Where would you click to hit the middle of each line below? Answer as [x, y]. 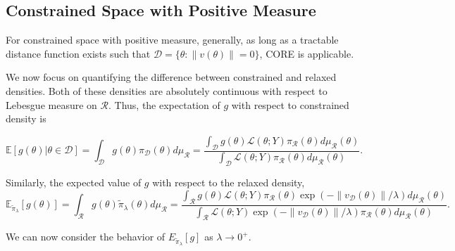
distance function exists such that [78, 53]
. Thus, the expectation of [164, 104]
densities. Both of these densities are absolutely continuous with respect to [167, 90]
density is [26, 118]
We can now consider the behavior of [86, 237]
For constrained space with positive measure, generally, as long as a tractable [172, 40]
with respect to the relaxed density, [229, 182]
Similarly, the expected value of [74, 182]
